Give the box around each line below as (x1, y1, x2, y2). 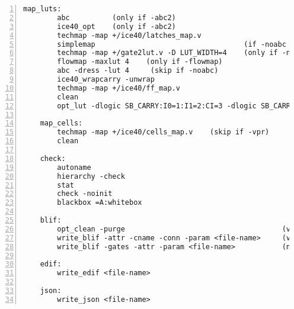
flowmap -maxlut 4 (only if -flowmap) (57, 57, 223, 66)
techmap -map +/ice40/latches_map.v (57, 31, 202, 40)
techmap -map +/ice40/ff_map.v (57, 83, 180, 92)
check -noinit (57, 189, 113, 198)
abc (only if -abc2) (57, 13, 176, 22)
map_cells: (40, 119, 83, 128)
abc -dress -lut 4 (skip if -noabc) (57, 66, 219, 75)
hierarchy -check (57, 172, 125, 181)
